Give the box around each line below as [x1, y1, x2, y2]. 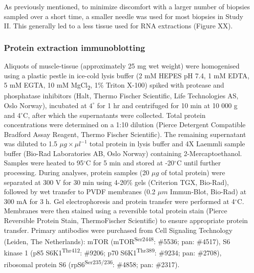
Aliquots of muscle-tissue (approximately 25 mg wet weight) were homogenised [4, 61, 240, 70]
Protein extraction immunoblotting [4, 41, 145, 53]
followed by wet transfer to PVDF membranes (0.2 [4, 186, 156, 197]
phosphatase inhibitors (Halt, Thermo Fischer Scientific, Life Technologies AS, [4, 91, 239, 101]
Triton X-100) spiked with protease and [106, 80, 224, 90]
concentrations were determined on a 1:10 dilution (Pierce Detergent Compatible [4, 119, 246, 130]
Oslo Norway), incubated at [4, 100, 87, 110]
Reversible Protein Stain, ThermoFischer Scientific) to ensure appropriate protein [4, 215, 248, 226]
